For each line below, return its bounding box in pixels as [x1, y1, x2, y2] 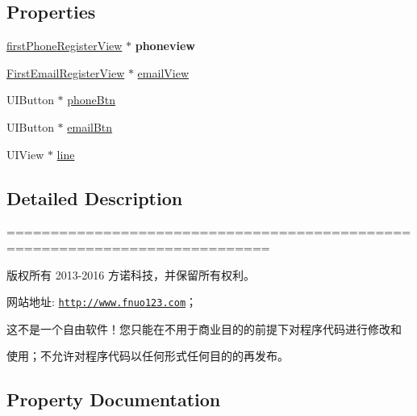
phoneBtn [67, 91, 115, 108]
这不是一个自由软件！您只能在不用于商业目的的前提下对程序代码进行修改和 [6, 320, 402, 337]
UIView [6, 145, 44, 162]
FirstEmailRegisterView [6, 64, 125, 81]
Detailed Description [6, 185, 183, 210]
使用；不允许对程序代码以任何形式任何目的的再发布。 [6, 347, 289, 364]
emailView [137, 64, 189, 81]
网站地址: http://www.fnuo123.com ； [6, 293, 198, 310]
